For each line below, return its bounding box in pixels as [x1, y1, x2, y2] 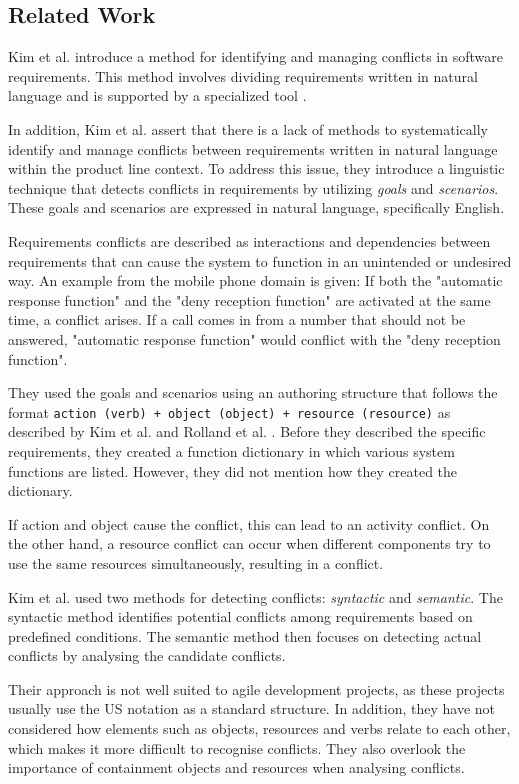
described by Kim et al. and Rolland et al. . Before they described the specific [8, 421, 486, 442]
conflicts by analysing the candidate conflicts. [8, 645, 286, 666]
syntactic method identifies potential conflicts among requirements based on [8, 606, 473, 627]
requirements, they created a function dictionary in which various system [8, 440, 455, 461]
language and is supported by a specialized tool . [8, 85, 307, 106]
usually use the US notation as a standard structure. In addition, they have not [8, 698, 496, 719]
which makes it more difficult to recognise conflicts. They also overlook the [8, 737, 466, 758]
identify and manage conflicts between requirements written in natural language [8, 138, 498, 159]
